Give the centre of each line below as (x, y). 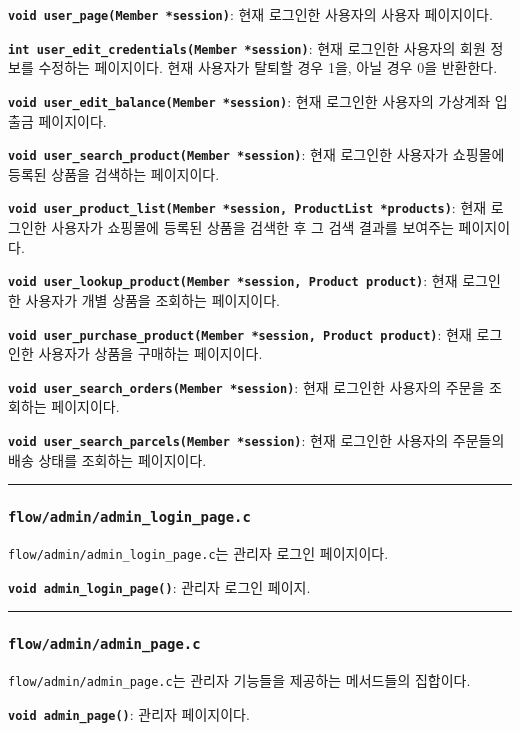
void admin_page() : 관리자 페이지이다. (129, 713)
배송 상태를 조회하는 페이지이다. (107, 459)
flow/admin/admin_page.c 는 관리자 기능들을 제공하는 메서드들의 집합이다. (239, 680)
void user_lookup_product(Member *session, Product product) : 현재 (233, 280)
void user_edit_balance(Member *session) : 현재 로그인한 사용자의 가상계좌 (249, 100)
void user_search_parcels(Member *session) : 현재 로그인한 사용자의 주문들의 (256, 440)
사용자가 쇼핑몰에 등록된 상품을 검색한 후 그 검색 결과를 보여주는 (252, 227)
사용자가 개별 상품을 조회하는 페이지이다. (152, 299)
